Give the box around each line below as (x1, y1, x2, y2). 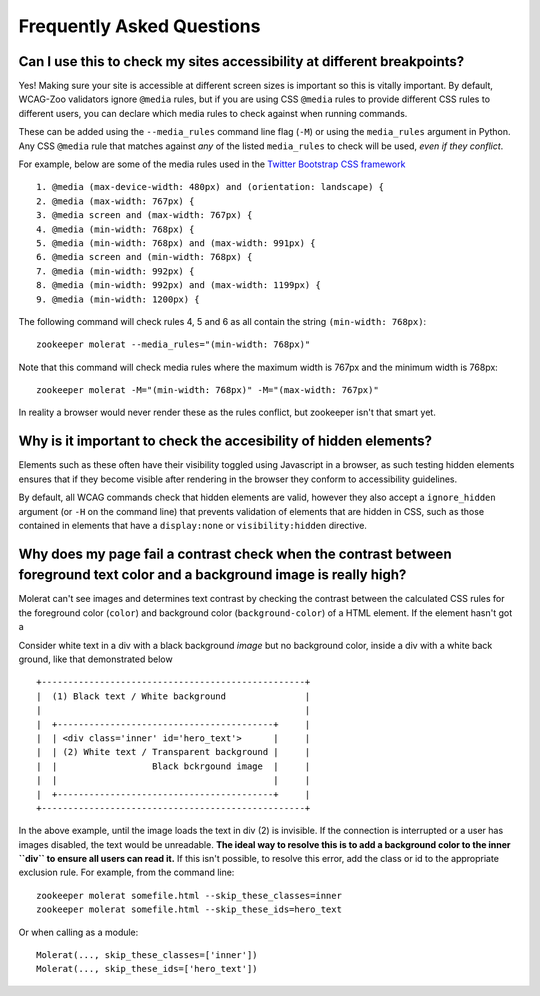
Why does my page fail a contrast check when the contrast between (18, 545, 452, 562)
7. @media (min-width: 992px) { (36, 265, 195, 277)
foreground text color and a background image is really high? (18, 566, 407, 584)
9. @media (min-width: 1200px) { (36, 293, 200, 305)
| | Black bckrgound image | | (36, 760, 311, 772)
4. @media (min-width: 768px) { (36, 223, 195, 235)
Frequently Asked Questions (18, 15, 261, 37)
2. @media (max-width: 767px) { (36, 195, 195, 207)
